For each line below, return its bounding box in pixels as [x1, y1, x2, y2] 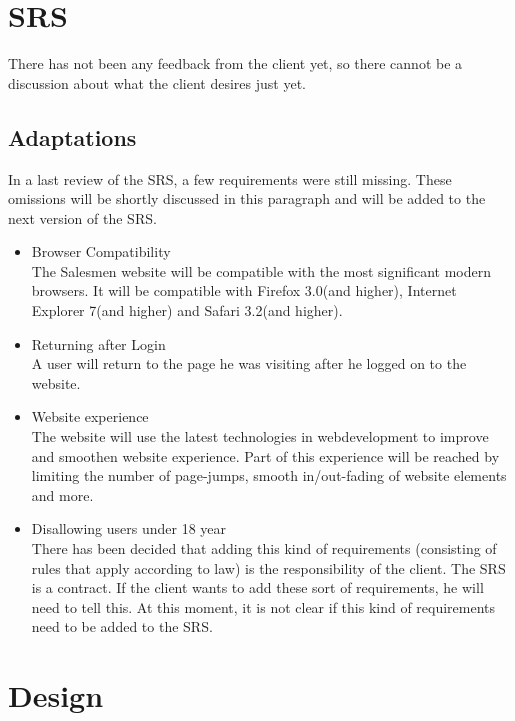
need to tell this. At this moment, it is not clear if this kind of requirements [31, 596, 496, 617]
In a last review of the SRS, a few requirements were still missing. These [8, 168, 452, 189]
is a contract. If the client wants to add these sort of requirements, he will [31, 577, 484, 598]
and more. [31, 484, 94, 505]
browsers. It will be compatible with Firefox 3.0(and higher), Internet [31, 280, 457, 301]
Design [8, 675, 104, 716]
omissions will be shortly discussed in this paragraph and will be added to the [8, 188, 486, 209]
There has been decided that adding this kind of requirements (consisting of [31, 538, 497, 559]
